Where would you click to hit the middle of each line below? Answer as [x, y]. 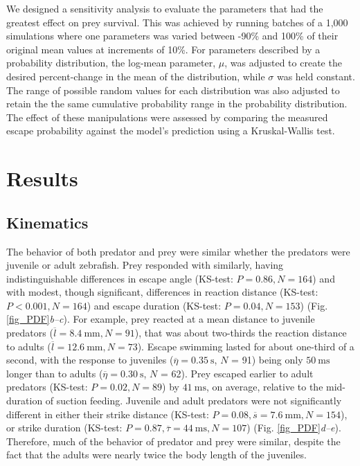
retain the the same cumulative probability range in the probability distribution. [177, 104]
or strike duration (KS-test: [64, 428]
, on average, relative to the [264, 387]
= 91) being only [267, 360]
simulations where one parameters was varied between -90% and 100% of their [172, 36]
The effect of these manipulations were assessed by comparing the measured [167, 117]
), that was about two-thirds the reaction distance [241, 333]
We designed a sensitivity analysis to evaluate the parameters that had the [165, 8]
